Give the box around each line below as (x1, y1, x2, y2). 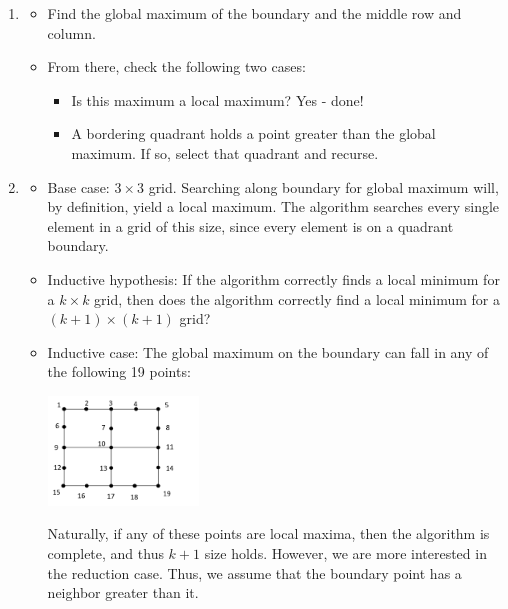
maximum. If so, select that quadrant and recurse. (71, 142, 379, 163)
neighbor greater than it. (47, 582, 199, 603)
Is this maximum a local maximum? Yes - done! (71, 89, 364, 110)
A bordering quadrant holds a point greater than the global (71, 123, 436, 144)
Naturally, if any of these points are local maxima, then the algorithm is (47, 523, 490, 544)
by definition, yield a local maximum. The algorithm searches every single (47, 196, 500, 217)
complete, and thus (47, 543, 164, 564)
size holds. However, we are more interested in (204, 543, 487, 564)
